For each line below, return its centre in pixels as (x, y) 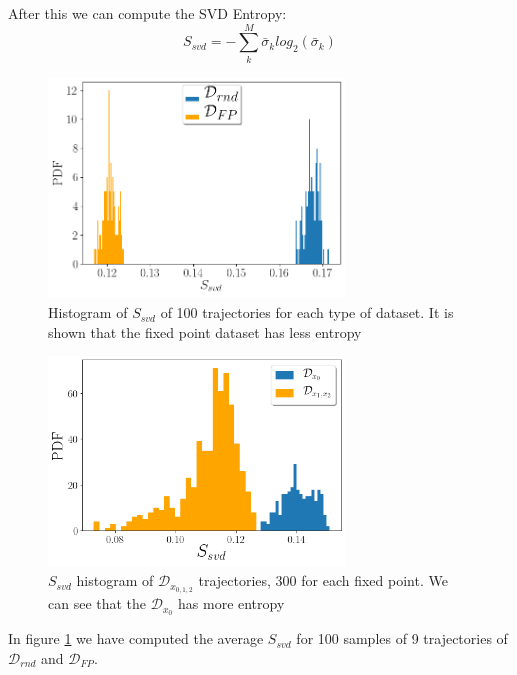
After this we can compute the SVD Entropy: (147, 13)
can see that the (97, 603)
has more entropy (231, 603)
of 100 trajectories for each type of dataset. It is (307, 312)
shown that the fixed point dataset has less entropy (205, 331)
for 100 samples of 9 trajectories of (402, 638)
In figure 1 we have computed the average (136, 638)
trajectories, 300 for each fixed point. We (323, 580)
